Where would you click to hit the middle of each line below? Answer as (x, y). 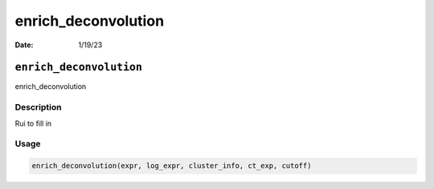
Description (38, 107)
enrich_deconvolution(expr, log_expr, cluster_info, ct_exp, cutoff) (172, 166)
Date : (24, 45)
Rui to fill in (33, 123)
